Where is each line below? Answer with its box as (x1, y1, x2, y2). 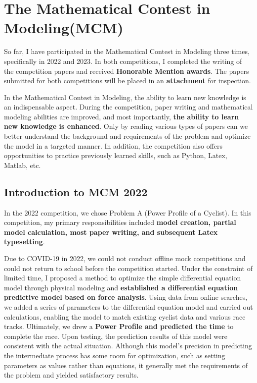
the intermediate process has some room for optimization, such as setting (4, 350, 225, 360)
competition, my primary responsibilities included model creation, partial (4, 217, 236, 227)
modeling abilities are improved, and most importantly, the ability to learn (4, 111, 239, 121)
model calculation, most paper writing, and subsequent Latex (4, 226, 218, 237)
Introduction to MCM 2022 (4, 184, 148, 199)
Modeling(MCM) (4, 17, 124, 38)
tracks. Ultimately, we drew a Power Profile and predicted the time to (4, 321, 234, 331)
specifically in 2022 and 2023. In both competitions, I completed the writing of (4, 55, 242, 66)
